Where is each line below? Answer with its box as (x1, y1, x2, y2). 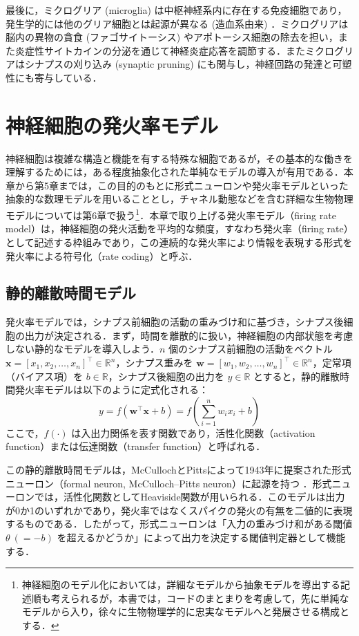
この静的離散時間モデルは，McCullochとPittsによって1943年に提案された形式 (6, 462, 351, 477)
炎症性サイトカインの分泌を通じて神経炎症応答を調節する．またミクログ (14, 43, 344, 57)
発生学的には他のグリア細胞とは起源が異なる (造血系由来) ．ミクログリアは (6, 16, 349, 30)
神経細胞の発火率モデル (6, 111, 219, 139)
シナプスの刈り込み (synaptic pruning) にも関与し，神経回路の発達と (24, 57, 333, 71)
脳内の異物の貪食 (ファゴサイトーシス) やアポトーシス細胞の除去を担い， (6, 30, 338, 44)
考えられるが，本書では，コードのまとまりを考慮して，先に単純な (50, 590, 349, 605)
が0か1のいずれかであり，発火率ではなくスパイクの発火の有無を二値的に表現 (6, 503, 353, 517)
